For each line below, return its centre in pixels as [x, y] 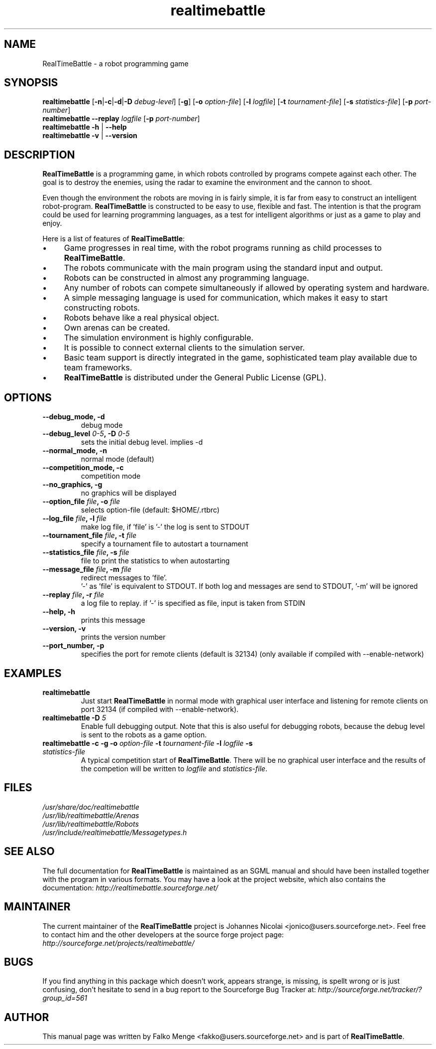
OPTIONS [28, 397]
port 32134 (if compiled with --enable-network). [160, 709]
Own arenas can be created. [117, 328]
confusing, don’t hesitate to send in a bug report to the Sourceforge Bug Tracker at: [179, 990]
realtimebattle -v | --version [90, 136]
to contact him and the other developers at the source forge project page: [163, 934]
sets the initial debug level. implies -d [142, 442]
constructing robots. [102, 308]
